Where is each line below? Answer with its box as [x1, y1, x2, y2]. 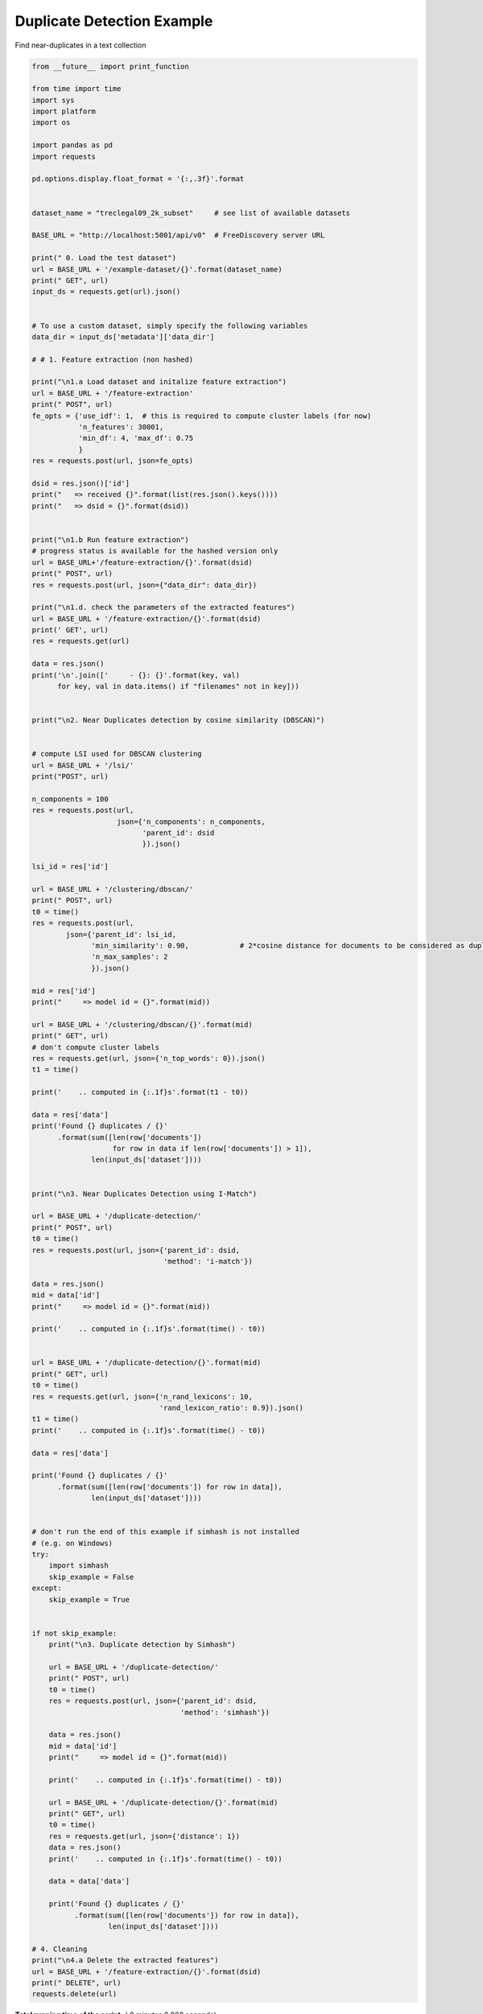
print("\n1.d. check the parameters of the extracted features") [31, 603, 295, 612]
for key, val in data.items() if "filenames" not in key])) [57, 682, 299, 691]
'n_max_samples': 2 [91, 952, 168, 962]
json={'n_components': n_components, [117, 817, 266, 826]
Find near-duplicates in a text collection [14, 40, 147, 50]
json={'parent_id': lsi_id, [65, 930, 177, 939]
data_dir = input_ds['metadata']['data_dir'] [31, 332, 215, 342]
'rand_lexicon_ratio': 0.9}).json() [159, 1403, 304, 1413]
